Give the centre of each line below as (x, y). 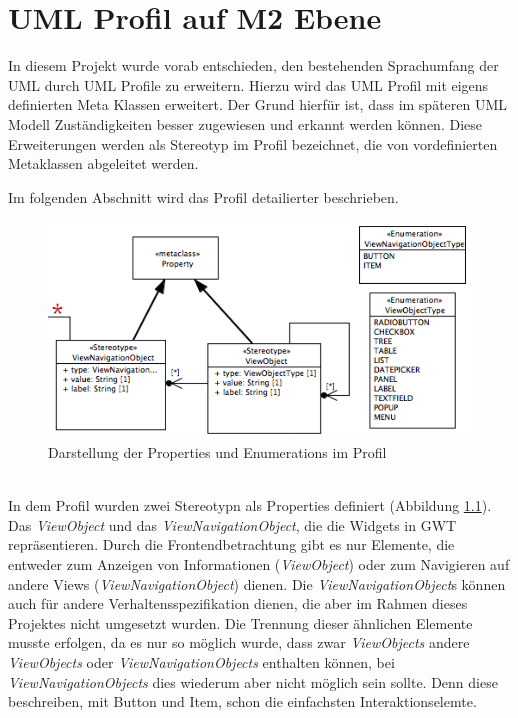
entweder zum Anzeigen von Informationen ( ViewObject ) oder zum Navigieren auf (259, 564)
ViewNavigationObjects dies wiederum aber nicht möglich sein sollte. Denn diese (253, 681)
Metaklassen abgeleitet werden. (103, 163)
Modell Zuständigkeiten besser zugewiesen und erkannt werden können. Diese (245, 123)
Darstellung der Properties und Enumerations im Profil (217, 452)
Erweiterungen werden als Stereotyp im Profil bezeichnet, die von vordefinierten (253, 143)
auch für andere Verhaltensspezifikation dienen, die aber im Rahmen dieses (238, 603)
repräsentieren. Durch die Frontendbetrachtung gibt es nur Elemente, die (231, 544)
